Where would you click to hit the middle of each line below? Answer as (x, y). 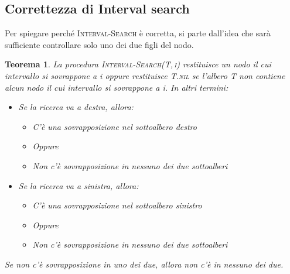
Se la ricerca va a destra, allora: (76, 107)
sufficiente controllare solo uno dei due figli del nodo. (99, 44)
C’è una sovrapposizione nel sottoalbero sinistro (117, 205)
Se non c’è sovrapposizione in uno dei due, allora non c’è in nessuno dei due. (144, 264)
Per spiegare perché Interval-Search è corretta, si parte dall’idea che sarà (138, 33)
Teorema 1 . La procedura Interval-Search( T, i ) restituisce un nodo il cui (138, 64)
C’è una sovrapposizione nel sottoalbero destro (115, 126)
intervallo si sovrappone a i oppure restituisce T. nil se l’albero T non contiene (145, 75)
